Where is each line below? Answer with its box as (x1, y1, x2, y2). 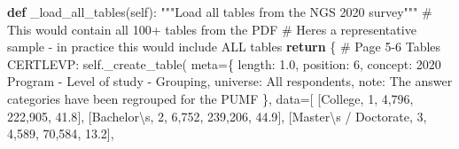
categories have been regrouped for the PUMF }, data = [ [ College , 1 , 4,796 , (7, 89, 414, 107)
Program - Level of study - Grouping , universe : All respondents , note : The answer (7, 72, 453, 90)
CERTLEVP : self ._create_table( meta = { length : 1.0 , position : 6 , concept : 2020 (7, 54, 441, 73)
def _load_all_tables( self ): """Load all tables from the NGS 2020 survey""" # (7, 3, 432, 20)
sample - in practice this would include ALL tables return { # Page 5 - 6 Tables (7, 37, 441, 56)
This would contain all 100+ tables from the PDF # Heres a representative (7, 20, 416, 38)
